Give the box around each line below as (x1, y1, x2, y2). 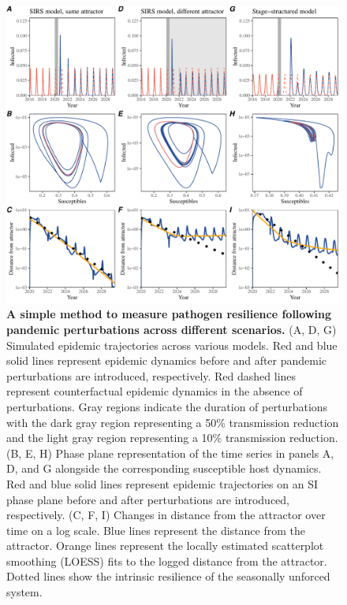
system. (6, 584, 43, 600)
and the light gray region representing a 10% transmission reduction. (6, 429, 338, 446)
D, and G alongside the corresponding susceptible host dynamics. (6, 460, 322, 477)
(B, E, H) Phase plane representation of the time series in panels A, (6, 444, 334, 461)
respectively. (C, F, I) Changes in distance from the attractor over (6, 507, 326, 523)
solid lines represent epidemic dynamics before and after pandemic (6, 352, 327, 369)
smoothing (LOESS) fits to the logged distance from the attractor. (6, 552, 327, 569)
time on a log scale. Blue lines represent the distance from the (6, 521, 305, 538)
